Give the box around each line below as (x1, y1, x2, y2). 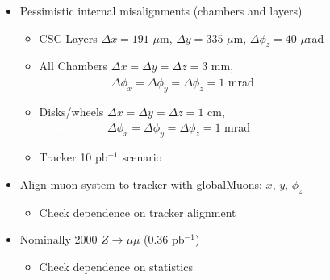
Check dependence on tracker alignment (39, 203, 236, 220)
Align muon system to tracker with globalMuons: (19, 175, 262, 192)
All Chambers (39, 57, 108, 74)
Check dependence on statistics (39, 257, 193, 274)
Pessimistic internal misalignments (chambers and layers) (19, 2, 303, 19)
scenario (122, 148, 162, 165)
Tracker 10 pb (39, 148, 108, 165)
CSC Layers (39, 29, 98, 46)
